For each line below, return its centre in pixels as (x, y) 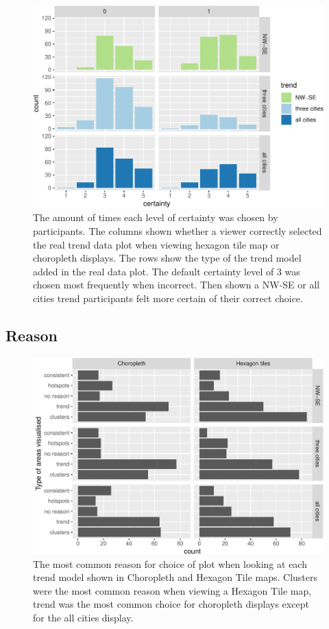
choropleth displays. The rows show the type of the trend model (167, 258)
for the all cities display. (83, 617)
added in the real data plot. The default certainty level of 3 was (167, 271)
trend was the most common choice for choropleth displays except (171, 604)
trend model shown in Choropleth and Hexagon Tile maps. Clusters (175, 577)
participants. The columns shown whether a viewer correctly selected (178, 231)
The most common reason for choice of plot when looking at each (170, 563)
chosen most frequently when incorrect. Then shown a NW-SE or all (176, 285)
